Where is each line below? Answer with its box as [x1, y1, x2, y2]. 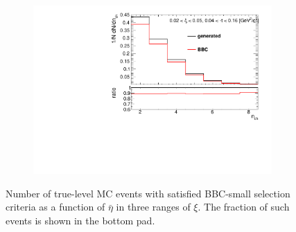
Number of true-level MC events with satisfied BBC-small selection [6, 186, 290, 200]
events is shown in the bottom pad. [6, 213, 155, 227]
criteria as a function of [6, 199, 105, 214]
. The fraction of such [198, 199, 290, 214]
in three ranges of [116, 199, 191, 214]
